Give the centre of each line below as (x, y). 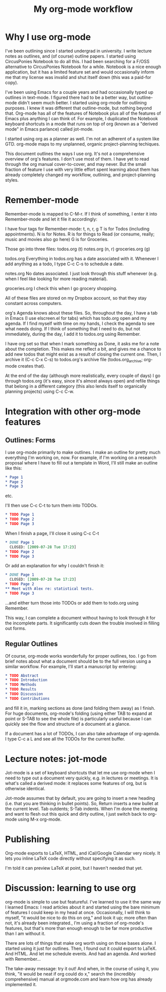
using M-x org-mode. (40, 819)
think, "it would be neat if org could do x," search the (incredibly (70, 974)
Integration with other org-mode (73, 411)
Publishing (28, 839)
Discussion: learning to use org (71, 888)
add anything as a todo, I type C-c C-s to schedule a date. (64, 264)
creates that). (32, 366)
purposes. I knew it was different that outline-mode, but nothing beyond (79, 108)
